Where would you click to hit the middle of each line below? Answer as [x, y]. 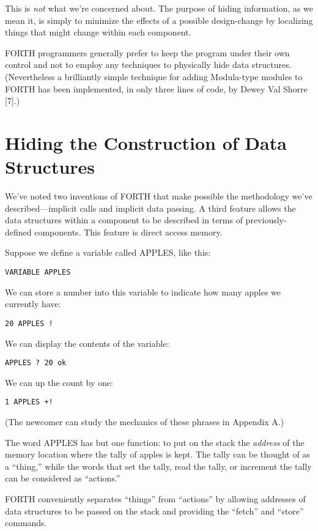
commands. [26, 523]
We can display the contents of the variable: [87, 343]
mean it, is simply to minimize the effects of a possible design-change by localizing [159, 20]
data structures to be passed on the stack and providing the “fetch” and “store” [154, 511]
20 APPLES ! [29, 323]
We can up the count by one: [59, 382]
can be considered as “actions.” [63, 478]
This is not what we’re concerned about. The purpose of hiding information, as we [159, 8]
